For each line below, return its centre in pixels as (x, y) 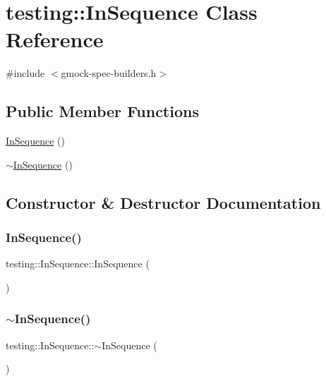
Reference (55, 39)
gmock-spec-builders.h (109, 73)
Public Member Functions (102, 111)
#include (25, 73)
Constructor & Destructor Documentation (163, 202)
